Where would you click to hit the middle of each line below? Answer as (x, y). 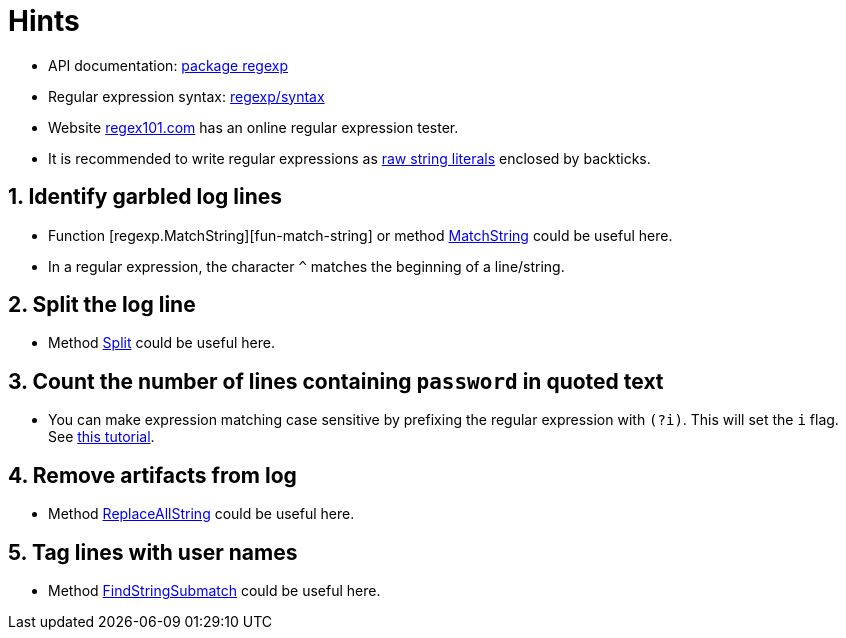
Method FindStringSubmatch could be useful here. (214, 590)
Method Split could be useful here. (161, 343)
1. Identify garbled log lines (145, 197)
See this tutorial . (101, 437)
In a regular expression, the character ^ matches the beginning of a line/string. (306, 266)
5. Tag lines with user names (153, 552)
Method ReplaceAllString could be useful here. (201, 514)
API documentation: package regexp (168, 65)
